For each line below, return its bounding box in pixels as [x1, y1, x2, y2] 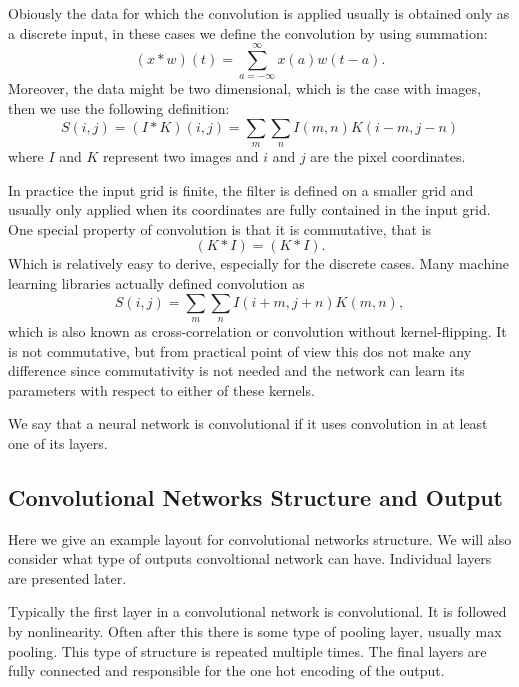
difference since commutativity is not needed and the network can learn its [8, 360, 465, 381]
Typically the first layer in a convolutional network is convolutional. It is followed [8, 601, 507, 622]
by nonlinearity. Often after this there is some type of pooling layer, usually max [8, 621, 502, 642]
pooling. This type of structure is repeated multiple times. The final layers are [8, 640, 487, 661]
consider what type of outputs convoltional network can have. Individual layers [8, 548, 492, 569]
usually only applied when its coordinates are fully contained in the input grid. [8, 199, 491, 220]
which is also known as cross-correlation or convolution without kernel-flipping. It [8, 320, 507, 341]
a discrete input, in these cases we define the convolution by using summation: [8, 22, 488, 43]
